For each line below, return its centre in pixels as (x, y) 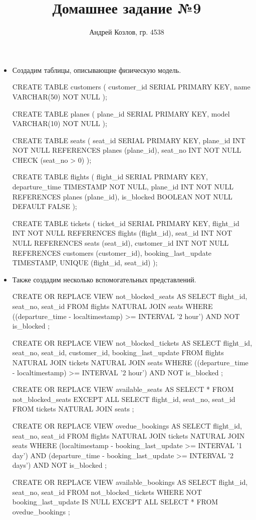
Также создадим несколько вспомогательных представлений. (104, 279)
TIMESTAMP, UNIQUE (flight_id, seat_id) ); (85, 263)
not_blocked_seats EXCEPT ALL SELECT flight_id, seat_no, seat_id (124, 399)
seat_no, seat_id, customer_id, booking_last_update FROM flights (118, 352)
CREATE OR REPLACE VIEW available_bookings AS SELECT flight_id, (130, 482)
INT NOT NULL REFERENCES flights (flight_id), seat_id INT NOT (122, 233)
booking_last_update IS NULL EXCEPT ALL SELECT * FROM (115, 502)
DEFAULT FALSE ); (45, 206)
